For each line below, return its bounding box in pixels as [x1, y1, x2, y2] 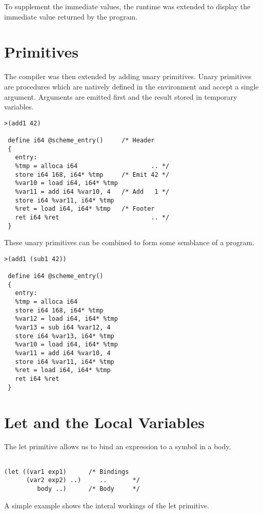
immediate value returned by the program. [4, 11, 138, 22]
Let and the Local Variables [4, 411, 205, 432]
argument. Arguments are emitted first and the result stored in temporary [4, 91, 237, 102]
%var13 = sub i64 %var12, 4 [15, 324, 111, 332]
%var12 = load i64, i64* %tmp [15, 315, 118, 323]
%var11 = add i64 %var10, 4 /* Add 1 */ [15, 188, 170, 195]
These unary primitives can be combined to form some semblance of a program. [4, 237, 255, 248]
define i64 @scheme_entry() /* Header [8, 137, 155, 144]
